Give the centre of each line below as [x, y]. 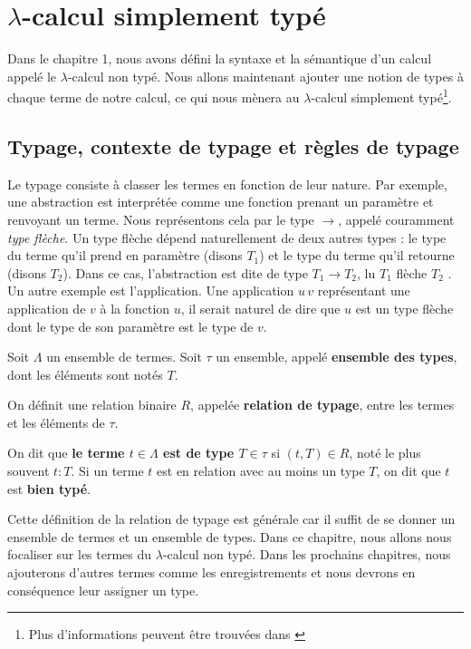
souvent [29, 471]
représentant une [364, 291]
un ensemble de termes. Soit [124, 357]
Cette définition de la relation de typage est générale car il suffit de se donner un [231, 519]
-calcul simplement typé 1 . [381, 96]
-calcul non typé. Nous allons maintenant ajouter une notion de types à [265, 76]
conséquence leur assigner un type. [103, 590]
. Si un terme [107, 471]
